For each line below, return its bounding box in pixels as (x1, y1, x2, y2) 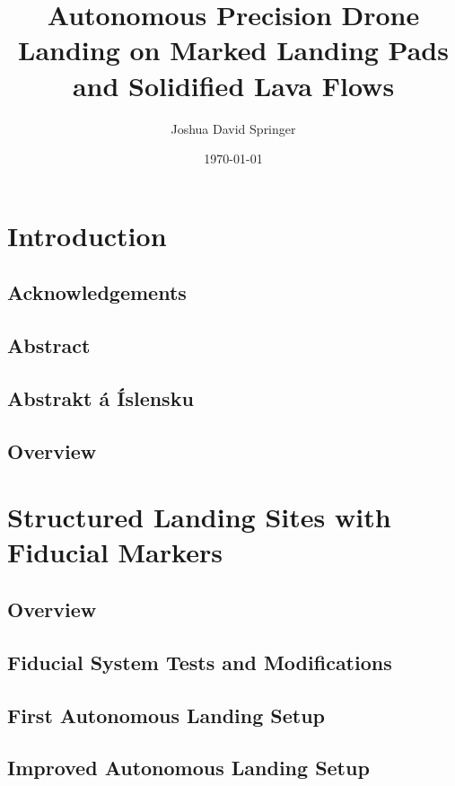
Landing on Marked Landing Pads (18, 31, 449, 68)
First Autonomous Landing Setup (7, 701, 326, 729)
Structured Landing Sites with (7, 499, 391, 535)
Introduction (7, 216, 167, 253)
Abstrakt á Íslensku (7, 384, 194, 411)
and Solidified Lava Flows (72, 66, 395, 103)
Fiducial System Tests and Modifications (7, 648, 392, 676)
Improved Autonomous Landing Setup (7, 754, 370, 782)
